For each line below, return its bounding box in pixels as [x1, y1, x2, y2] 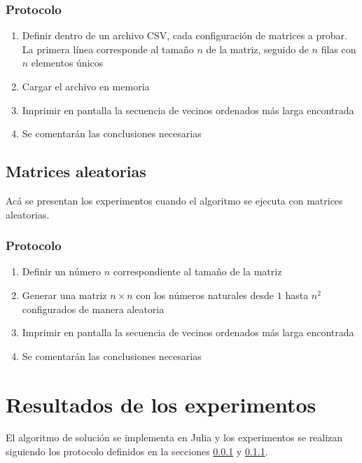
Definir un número [22, 264, 102, 279]
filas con [321, 41, 356, 56]
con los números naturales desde [136, 287, 274, 302]
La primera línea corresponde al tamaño [22, 41, 194, 56]
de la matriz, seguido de [206, 41, 309, 56]
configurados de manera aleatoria [22, 301, 165, 316]
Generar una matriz [22, 287, 107, 302]
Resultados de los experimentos [6, 389, 316, 418]
